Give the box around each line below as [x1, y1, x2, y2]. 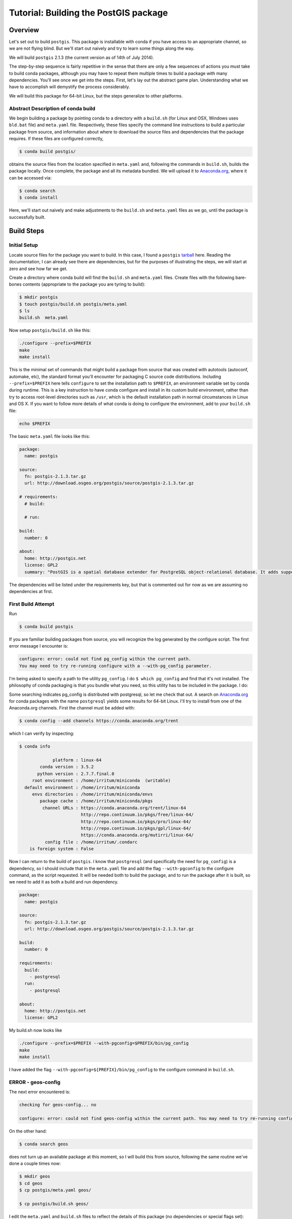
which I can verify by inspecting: [9, 730, 74, 736]
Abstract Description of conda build [9, 105, 96, 112]
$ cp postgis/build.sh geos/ [19, 1201, 89, 1206]
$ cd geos [19, 1180, 43, 1186]
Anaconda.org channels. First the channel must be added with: [9, 705, 135, 711]
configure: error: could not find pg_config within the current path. [19, 656, 192, 662]
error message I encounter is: [9, 643, 68, 649]
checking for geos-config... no [19, 1102, 97, 1108]
